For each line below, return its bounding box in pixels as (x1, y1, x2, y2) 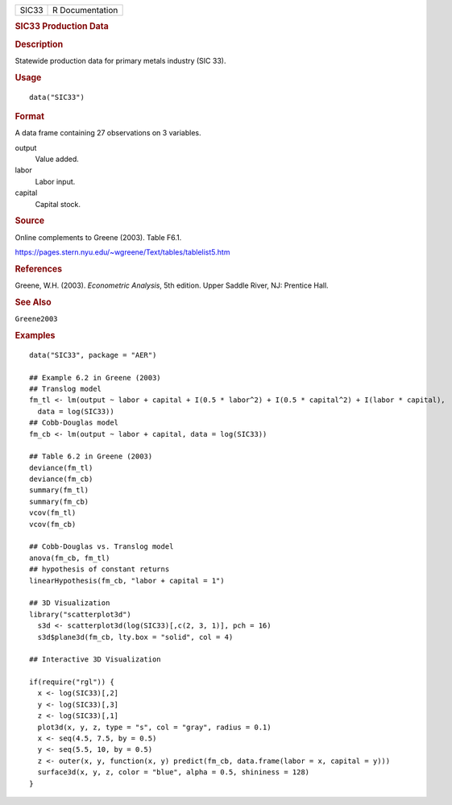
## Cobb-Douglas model (29, 418, 119, 427)
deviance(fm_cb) (29, 475, 93, 483)
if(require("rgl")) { (29, 678, 114, 687)
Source (15, 215, 45, 226)
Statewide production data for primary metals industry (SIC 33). (15, 56, 226, 65)
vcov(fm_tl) (29, 508, 77, 517)
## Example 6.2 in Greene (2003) (29, 373, 161, 382)
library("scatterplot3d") (29, 609, 132, 619)
